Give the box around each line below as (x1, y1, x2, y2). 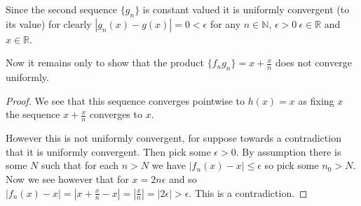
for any (210, 16, 241, 31)
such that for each (41, 158, 119, 172)
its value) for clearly (6, 16, 92, 31)
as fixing (298, 93, 334, 108)
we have (151, 158, 186, 172)
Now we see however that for (6, 171, 129, 186)
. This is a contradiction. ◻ (189, 185, 308, 200)
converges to (89, 107, 142, 122)
